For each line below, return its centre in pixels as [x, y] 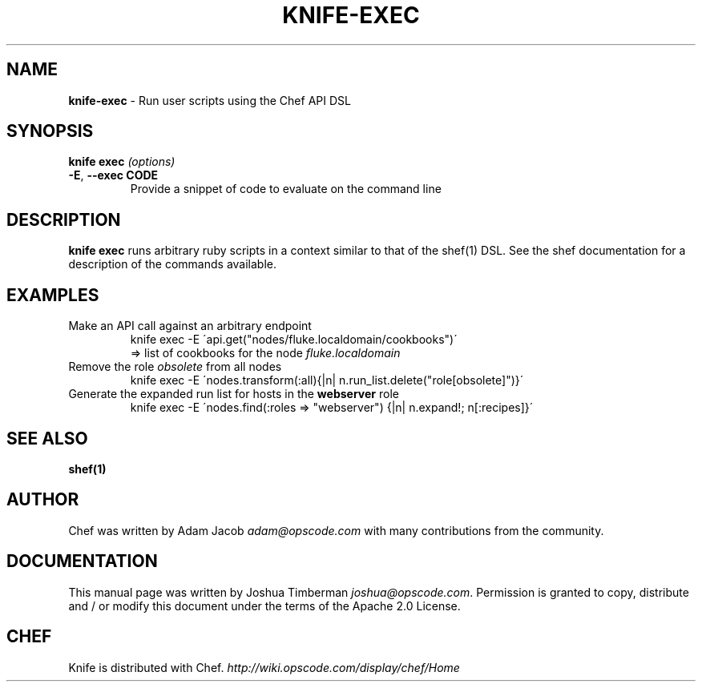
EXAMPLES [53, 295]
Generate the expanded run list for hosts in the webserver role [234, 394]
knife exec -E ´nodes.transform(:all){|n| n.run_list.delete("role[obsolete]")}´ [327, 380]
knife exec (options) [122, 162]
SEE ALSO [47, 438]
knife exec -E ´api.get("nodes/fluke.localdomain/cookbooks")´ [294, 340]
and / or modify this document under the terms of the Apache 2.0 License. [264, 606]
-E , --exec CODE [113, 175]
